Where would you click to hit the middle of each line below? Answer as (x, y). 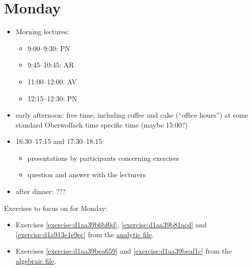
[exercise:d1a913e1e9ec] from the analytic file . (85, 234)
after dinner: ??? (41, 191)
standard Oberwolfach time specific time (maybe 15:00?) (102, 124)
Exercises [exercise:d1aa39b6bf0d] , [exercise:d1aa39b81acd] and (111, 225)
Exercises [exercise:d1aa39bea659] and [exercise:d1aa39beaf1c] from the (124, 251)
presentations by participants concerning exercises (103, 158)
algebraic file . (36, 261)
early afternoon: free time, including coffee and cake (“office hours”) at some (132, 115)
